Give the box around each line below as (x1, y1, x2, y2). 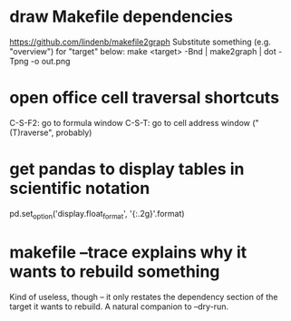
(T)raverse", (9, 127, 54, 138)
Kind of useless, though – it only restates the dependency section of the (9, 291, 278, 302)
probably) (55, 127, 92, 138)
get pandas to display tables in (9, 159, 245, 180)
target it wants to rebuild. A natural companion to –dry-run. (9, 301, 229, 312)
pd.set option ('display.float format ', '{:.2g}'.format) (9, 208, 185, 221)
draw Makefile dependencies (9, 6, 234, 27)
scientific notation (9, 179, 150, 199)
